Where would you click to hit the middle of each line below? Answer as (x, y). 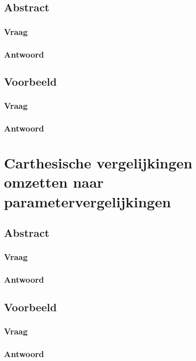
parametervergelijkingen (87, 201)
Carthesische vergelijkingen (98, 163)
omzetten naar (54, 182)
